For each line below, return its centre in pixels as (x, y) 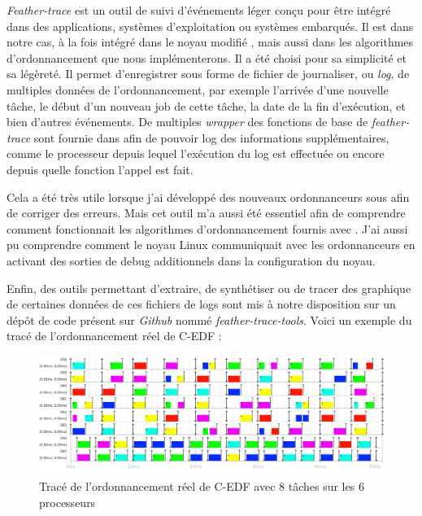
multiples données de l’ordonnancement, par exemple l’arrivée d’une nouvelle (198, 89)
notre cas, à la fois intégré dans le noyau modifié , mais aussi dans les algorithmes (210, 42)
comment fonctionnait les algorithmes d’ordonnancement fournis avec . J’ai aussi (207, 228)
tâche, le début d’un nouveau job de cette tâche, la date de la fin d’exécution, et (206, 105)
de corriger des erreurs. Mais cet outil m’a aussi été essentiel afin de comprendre (206, 213)
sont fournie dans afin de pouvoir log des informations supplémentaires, (211, 137)
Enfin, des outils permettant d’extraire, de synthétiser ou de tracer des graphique (209, 288)
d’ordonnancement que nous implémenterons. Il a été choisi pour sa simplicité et (207, 57)
